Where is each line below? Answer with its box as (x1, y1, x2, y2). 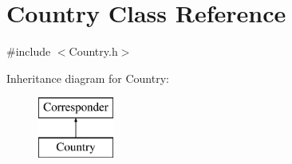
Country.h (69, 43, 118, 60)
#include (6, 43, 51, 60)
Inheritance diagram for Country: (6, 69, 169, 86)
